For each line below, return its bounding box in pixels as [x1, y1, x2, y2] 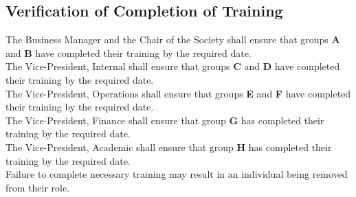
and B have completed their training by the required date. [5, 45, 252, 60]
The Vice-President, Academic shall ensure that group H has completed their [5, 139, 332, 154]
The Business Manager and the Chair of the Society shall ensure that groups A [5, 32, 340, 47]
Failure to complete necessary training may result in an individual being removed [5, 167, 348, 181]
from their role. [5, 180, 70, 194]
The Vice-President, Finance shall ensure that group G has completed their [5, 113, 324, 127]
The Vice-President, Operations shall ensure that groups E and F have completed [5, 86, 351, 100]
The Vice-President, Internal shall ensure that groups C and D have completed [5, 59, 340, 73]
